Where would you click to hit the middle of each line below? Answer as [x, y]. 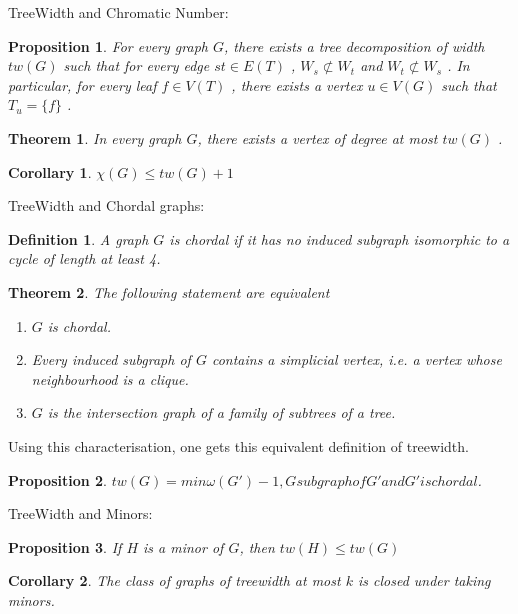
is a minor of [183, 546]
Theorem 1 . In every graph [95, 137]
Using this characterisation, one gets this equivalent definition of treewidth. [238, 445]
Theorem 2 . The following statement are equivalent [169, 291]
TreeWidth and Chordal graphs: [106, 205]
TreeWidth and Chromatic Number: [118, 12]
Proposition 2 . [57, 479]
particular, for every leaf [82, 84]
